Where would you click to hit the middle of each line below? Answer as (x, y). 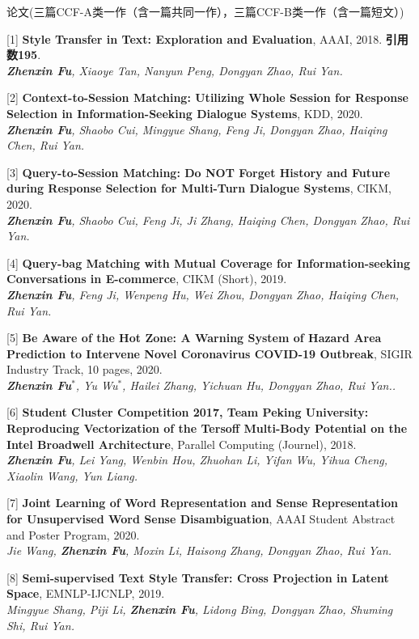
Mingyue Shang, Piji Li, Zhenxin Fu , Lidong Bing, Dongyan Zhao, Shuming (200, 609)
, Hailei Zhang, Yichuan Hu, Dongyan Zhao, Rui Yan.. (259, 385)
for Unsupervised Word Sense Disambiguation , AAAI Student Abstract (201, 519)
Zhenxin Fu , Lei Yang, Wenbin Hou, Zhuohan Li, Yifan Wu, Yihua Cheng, (197, 460)
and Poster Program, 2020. (73, 534)
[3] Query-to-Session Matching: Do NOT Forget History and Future (199, 172)
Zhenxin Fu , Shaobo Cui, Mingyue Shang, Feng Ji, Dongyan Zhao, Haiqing (197, 129)
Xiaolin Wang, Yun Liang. (72, 475)
